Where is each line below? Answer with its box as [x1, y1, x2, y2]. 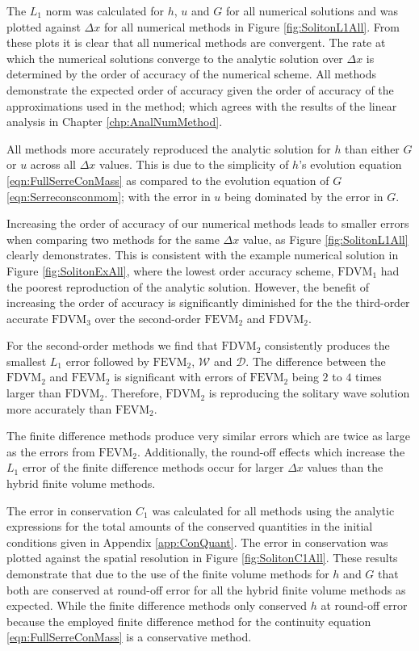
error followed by [65, 352, 149, 369]
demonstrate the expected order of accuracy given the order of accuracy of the [6, 81, 394, 98]
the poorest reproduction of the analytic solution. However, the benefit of [6, 278, 370, 295]
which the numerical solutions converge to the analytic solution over [6, 49, 343, 66]
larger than [6, 384, 61, 401]
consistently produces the [265, 337, 390, 354]
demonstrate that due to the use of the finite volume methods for [6, 565, 329, 582]
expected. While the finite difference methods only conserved [6, 597, 307, 614]
